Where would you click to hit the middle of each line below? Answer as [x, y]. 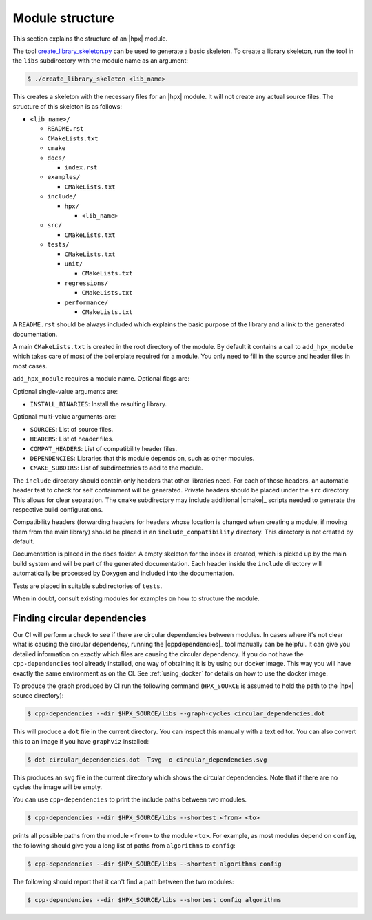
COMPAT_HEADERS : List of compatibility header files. [104, 448]
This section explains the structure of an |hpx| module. [90, 39]
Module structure [64, 18]
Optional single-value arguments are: [65, 391]
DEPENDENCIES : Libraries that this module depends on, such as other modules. [142, 458]
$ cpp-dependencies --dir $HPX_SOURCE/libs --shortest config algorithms [154, 900]
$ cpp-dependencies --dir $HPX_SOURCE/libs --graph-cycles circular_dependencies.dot [176, 714]
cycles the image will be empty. [58, 787]
